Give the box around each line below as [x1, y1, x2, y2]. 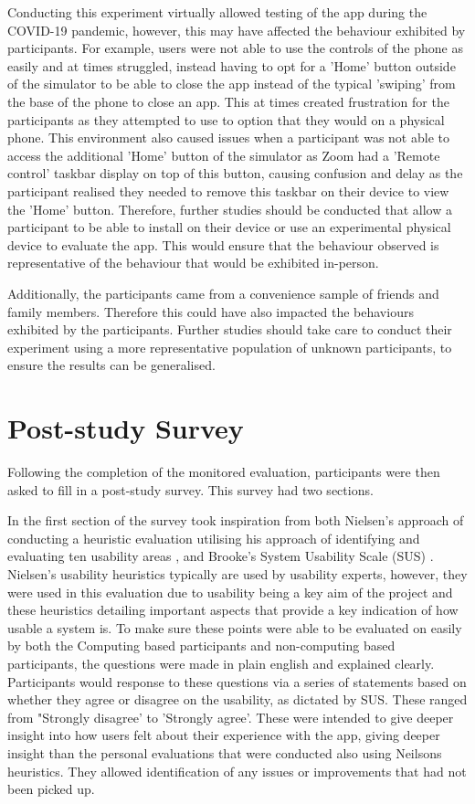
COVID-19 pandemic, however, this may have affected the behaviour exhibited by [7, 20, 466, 39]
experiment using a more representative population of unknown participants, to [7, 337, 452, 356]
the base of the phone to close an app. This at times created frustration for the [7, 91, 449, 111]
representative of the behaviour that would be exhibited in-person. [7, 253, 379, 272]
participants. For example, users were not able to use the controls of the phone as [7, 38, 463, 58]
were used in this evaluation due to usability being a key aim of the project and [7, 582, 453, 601]
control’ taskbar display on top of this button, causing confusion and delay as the [7, 164, 463, 183]
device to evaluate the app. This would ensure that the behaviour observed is [7, 235, 439, 254]
